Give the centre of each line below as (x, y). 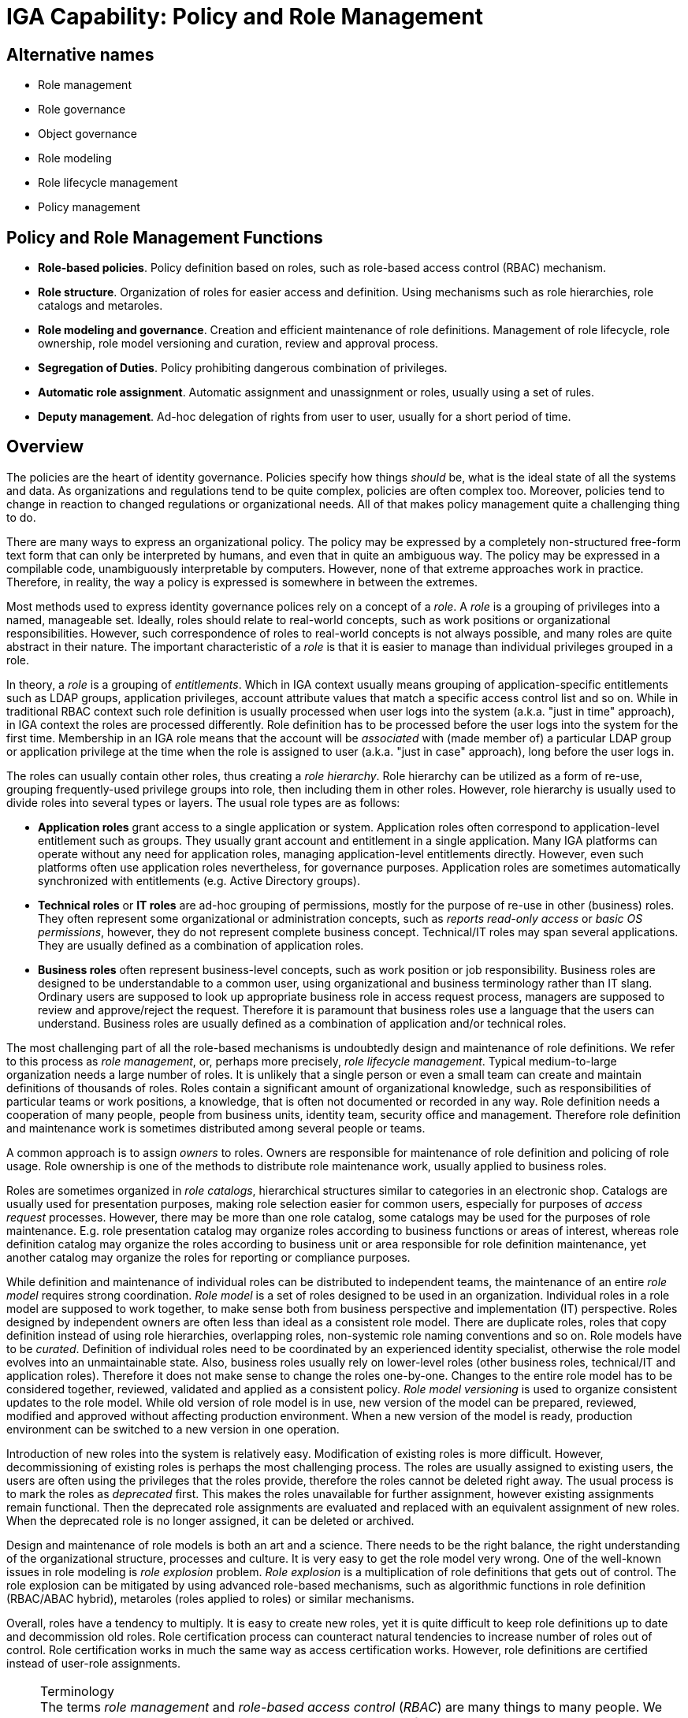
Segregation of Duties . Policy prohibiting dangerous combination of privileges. (243, 368)
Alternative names (80, 54)
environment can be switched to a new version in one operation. (173, 1429)
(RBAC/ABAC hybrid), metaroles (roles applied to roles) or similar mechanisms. (210, 1598)
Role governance (82, 110)
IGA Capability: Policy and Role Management (245, 17)
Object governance (87, 134)
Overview (45, 447)
